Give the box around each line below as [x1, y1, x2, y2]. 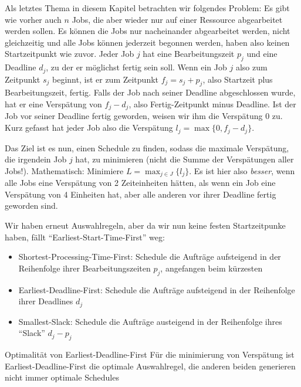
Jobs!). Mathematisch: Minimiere [5, 164, 124, 176]
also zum [235, 61, 268, 73]
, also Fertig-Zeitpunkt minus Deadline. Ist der [128, 98, 296, 110]
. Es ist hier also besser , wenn [189, 164, 295, 176]
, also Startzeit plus [202, 73, 273, 85]
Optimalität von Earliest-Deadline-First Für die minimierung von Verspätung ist [5, 348, 295, 360]
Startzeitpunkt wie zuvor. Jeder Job [5, 47, 134, 60]
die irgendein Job [5, 153, 67, 165]
